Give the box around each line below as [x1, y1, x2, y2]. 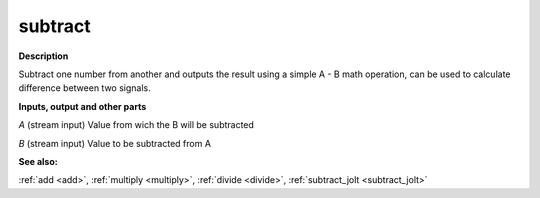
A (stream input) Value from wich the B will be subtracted [18, 119, 255, 131]
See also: [18, 155, 59, 167]
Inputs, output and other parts [18, 100, 147, 112]
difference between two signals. [18, 82, 151, 94]
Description [18, 50, 69, 62]
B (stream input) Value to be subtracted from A [18, 137, 212, 149]
